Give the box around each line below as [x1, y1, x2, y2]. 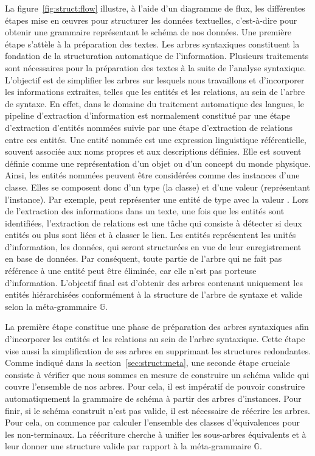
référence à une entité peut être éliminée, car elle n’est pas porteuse [5, 264, 257, 277]
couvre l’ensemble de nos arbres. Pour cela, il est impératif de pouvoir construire [5, 380, 305, 393]
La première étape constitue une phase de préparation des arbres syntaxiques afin [5, 320, 309, 333]
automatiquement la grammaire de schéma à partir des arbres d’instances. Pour [5, 392, 302, 404]
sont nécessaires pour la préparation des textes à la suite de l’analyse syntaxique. [5, 61, 306, 74]
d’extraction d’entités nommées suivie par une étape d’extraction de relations [5, 121, 292, 133]
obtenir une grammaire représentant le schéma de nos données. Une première [5, 26, 292, 38]
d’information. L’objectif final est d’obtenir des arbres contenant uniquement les [5, 276, 303, 289]
